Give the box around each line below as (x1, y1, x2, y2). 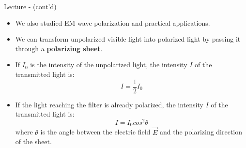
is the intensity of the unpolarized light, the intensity (30, 59, 187, 70)
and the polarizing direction (159, 127, 243, 137)
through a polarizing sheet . (15, 43, 103, 53)
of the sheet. (15, 136, 52, 147)
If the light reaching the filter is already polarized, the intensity (15, 99, 203, 109)
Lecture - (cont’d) (4, 1, 57, 11)
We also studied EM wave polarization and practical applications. (15, 17, 210, 28)
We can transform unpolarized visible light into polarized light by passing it (15, 34, 241, 44)
